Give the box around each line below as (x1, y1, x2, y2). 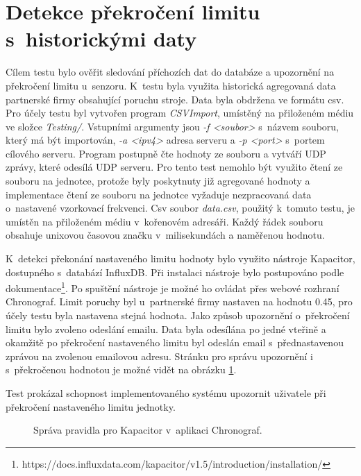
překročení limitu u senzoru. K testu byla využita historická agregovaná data (6, 78, 336, 92)
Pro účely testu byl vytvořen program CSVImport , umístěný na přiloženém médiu (6, 105, 354, 120)
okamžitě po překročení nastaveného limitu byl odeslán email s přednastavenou (6, 335, 344, 350)
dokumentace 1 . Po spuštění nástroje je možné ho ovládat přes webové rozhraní (6, 279, 339, 295)
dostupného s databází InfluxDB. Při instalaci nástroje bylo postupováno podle (6, 264, 344, 279)
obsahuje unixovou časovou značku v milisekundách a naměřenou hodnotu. (6, 228, 325, 242)
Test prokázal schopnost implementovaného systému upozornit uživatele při (6, 386, 326, 400)
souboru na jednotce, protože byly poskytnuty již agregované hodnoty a (6, 173, 310, 188)
